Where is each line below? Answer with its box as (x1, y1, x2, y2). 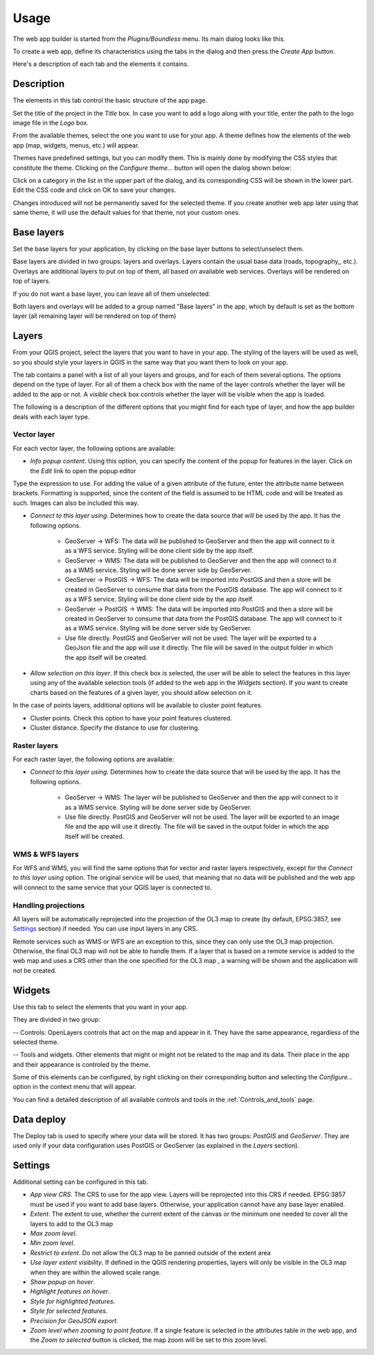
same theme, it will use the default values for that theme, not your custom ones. (12, 209, 240, 217)
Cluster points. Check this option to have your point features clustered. (30, 714, 232, 722)
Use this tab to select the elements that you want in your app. (12, 1002, 188, 1011)
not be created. (12, 966, 57, 975)
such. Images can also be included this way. (12, 499, 139, 507)
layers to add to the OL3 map (30, 1219, 114, 1228)
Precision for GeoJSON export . (30, 1316, 118, 1325)
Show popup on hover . (30, 1277, 96, 1286)
